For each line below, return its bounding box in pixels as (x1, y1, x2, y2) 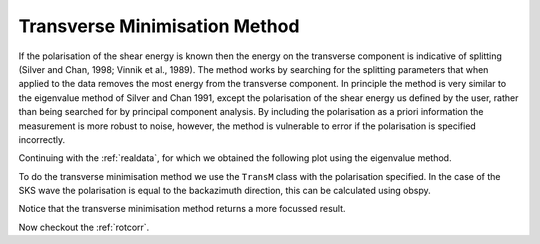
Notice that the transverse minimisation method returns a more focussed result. (18, 203, 346, 215)
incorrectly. (18, 133, 66, 145)
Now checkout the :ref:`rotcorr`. (18, 221, 150, 233)
